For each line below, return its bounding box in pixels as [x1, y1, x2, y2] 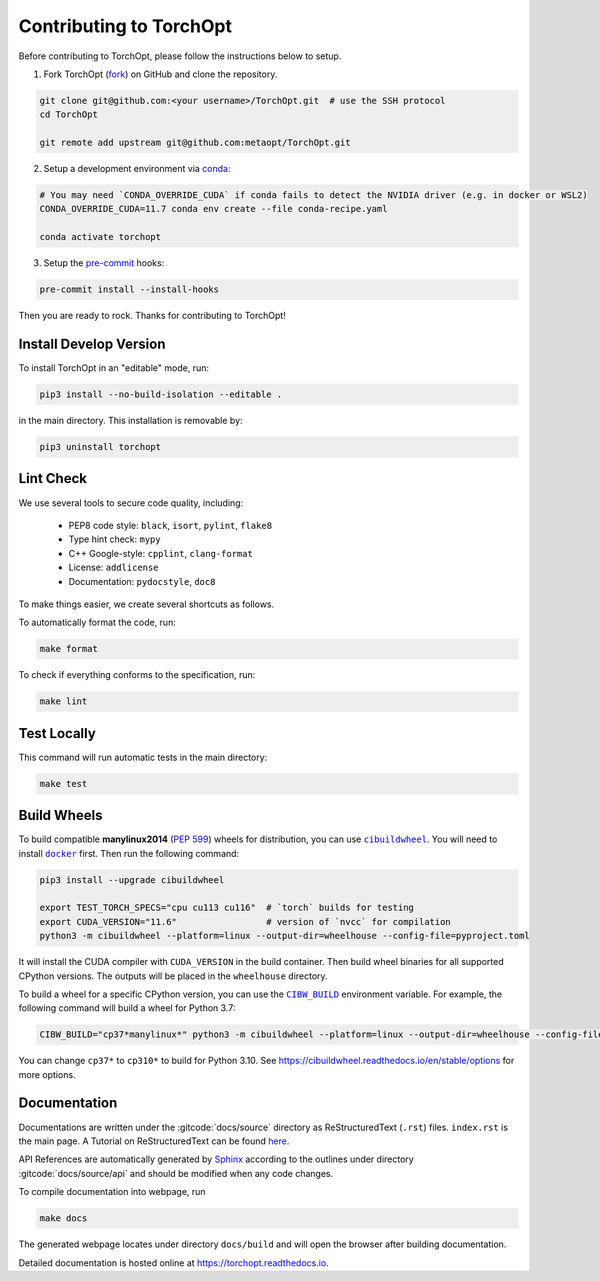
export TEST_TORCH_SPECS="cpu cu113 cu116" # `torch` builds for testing [39, 902, 415, 914]
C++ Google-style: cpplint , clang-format [68, 547, 254, 559]
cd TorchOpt [39, 109, 99, 120]
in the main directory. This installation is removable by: [18, 415, 244, 427]
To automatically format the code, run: [18, 616, 177, 629]
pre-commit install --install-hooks [39, 284, 220, 295]
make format [39, 643, 99, 655]
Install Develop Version [18, 336, 166, 352]
